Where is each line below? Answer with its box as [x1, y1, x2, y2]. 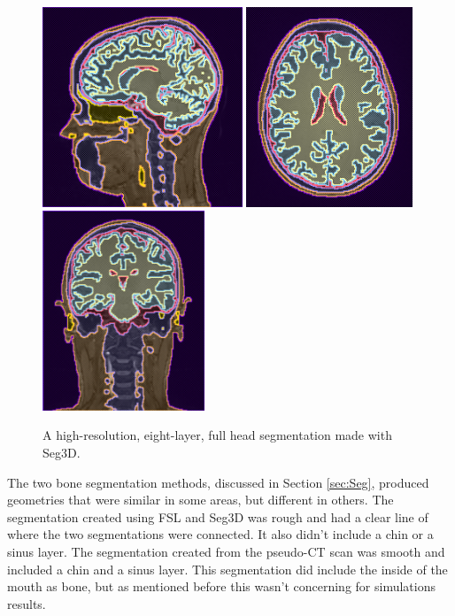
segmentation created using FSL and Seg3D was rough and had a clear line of [7, 507, 428, 526]
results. [7, 594, 46, 612]
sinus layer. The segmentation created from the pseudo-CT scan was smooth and [7, 542, 445, 560]
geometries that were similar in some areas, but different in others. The [7, 490, 394, 509]
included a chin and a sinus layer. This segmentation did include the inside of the [7, 559, 448, 578]
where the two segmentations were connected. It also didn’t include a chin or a [7, 525, 434, 543]
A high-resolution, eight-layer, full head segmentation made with [42, 426, 392, 444]
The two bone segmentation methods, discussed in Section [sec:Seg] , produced [7, 473, 429, 491]
